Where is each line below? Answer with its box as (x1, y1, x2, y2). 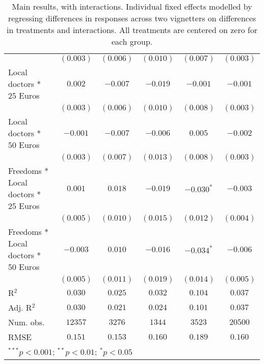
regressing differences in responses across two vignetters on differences (8, 12, 256, 24)
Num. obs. (8, 316, 45, 328)
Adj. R (8, 301, 32, 313)
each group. (111, 36, 153, 47)
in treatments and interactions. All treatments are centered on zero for (7, 24, 257, 36)
